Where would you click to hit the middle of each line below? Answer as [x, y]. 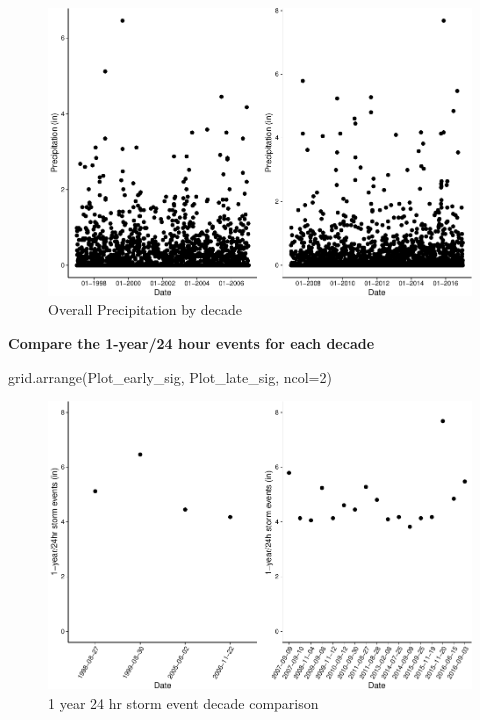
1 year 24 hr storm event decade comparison [183, 702]
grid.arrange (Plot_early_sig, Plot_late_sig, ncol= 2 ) [170, 376]
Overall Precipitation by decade [145, 309]
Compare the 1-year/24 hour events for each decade [191, 342]
